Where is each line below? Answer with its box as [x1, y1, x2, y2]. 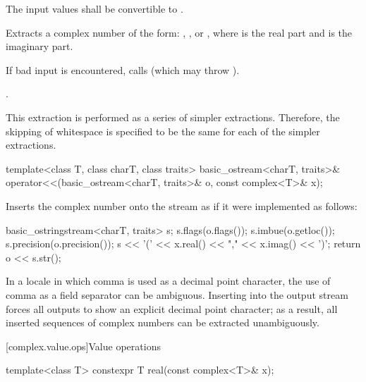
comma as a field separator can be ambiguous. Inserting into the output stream [6, 287, 348, 302]
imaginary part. [6, 39, 73, 54]
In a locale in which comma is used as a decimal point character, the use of [6, 273, 331, 288]
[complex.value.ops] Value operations [6, 338, 161, 353]
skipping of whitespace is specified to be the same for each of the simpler [6, 123, 320, 138]
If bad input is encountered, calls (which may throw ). [6, 62, 240, 77]
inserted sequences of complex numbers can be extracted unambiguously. [6, 315, 319, 330]
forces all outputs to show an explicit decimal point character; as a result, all [6, 301, 338, 316]
